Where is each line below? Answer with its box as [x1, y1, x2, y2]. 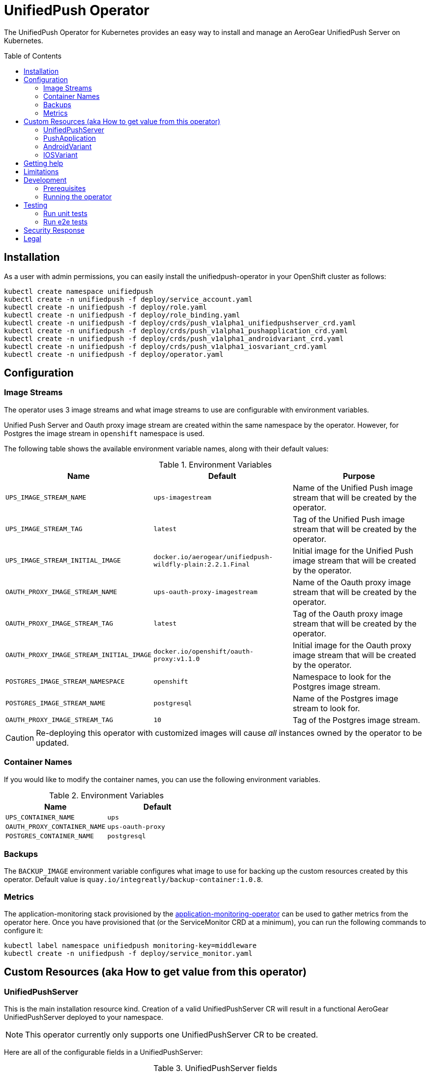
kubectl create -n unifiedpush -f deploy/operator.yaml [4, 350, 224, 358]
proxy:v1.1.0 [153, 655, 200, 663]
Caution [5, 732, 34, 743]
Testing [24, 200, 48, 209]
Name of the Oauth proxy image [292, 577, 411, 587]
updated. [36, 737, 69, 748]
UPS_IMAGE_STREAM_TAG [5, 525, 83, 533]
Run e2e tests [43, 217, 88, 226]
